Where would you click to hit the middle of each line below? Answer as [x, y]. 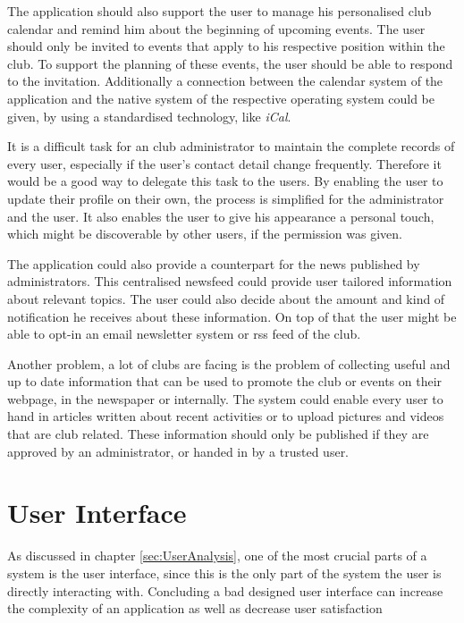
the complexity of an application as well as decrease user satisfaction [195, 608]
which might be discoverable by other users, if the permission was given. [205, 234]
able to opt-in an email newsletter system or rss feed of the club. [184, 334]
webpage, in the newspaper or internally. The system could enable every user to [225, 398]
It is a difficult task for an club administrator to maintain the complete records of [231, 146]
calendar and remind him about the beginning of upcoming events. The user [216, 28]
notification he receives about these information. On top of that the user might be [232, 316]
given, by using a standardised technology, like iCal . [149, 116]
